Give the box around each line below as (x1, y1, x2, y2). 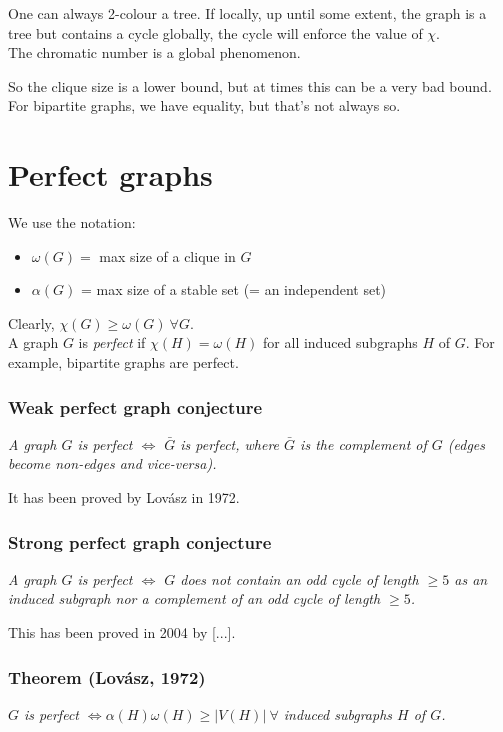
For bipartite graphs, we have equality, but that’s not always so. (8, 95, 401, 116)
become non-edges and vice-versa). (8, 453, 217, 474)
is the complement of (300, 433, 427, 454)
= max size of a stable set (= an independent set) (80, 279, 387, 300)
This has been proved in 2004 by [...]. (8, 622, 236, 643)
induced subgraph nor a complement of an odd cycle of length (8, 588, 381, 609)
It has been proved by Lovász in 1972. (8, 487, 240, 508)
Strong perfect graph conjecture (8, 529, 272, 554)
